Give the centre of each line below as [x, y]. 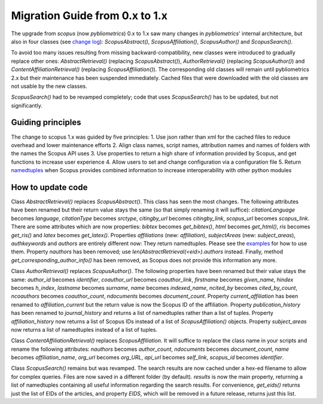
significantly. [27, 105]
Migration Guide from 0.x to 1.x [89, 16]
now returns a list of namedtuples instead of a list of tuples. [84, 329]
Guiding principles [46, 123]
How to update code [49, 187]
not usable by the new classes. [49, 86]
